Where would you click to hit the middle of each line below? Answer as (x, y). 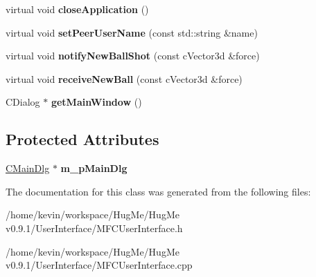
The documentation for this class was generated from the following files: (158, 191)
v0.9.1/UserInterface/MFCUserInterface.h (94, 228)
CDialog (23, 102)
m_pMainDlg (94, 168)
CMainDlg (28, 168)
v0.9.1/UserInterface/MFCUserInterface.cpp (99, 265)
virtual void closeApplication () (77, 9)
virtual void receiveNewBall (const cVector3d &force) (124, 78)
